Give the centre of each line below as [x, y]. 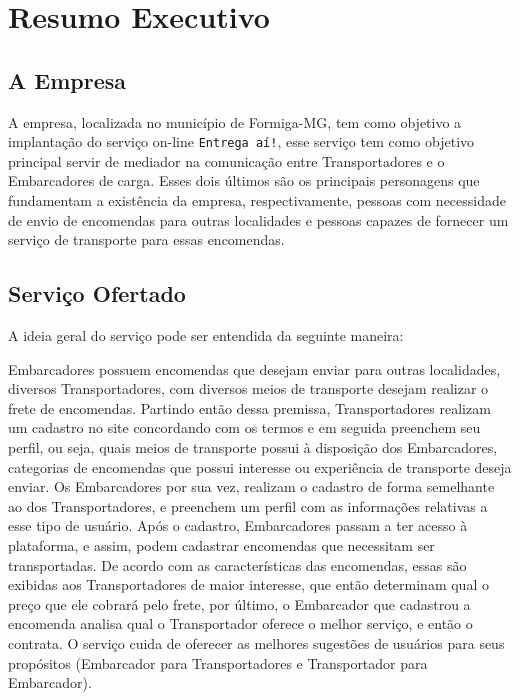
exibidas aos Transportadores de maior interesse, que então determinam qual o [248, 584]
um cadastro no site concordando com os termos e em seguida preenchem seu [244, 427]
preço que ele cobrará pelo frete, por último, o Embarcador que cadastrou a [239, 603]
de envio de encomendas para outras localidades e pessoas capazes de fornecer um [258, 219]
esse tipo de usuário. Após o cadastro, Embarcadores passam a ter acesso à [238, 525]
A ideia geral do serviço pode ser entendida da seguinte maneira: [206, 335]
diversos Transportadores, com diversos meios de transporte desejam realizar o [248, 388]
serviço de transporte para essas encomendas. [146, 239]
